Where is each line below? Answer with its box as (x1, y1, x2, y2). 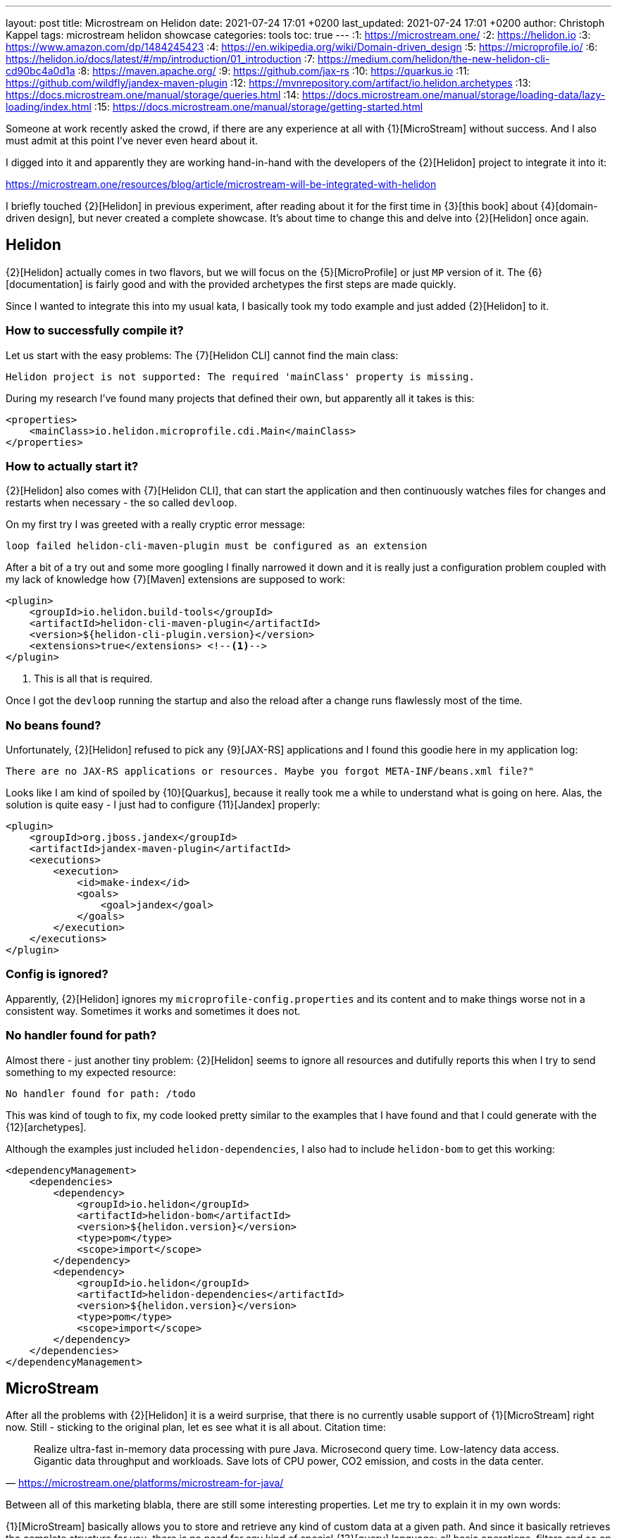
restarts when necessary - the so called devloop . (6, 496, 237, 509)
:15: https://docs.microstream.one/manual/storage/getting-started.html (94, 101, 423, 113)
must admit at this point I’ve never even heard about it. (6, 135, 258, 146)
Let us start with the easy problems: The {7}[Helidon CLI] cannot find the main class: (6, 349, 399, 361)
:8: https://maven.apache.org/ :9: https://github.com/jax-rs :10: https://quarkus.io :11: (77, 65, 470, 77)
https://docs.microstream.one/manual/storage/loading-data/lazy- (302, 89, 606, 101)
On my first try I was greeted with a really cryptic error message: (6, 518, 306, 531)
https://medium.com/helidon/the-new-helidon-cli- (318, 53, 550, 65)
